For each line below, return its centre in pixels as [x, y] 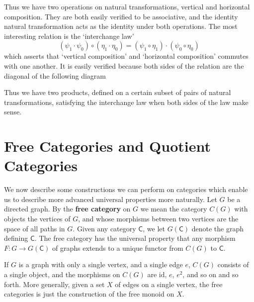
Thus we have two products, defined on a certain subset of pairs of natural [118, 92]
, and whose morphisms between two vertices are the [158, 219]
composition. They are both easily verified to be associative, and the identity [121, 16]
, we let [154, 228]
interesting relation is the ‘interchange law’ [69, 36]
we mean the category [174, 209]
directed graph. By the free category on [67, 209]
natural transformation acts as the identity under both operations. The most [121, 26]
